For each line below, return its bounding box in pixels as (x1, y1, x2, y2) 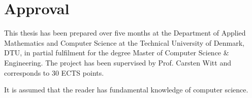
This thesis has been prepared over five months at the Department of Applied (4, 27, 246, 38)
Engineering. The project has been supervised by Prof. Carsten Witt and (4, 57, 231, 68)
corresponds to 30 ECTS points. (4, 67, 104, 78)
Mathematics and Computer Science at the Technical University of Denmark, (4, 37, 244, 48)
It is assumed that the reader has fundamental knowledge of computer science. (4, 84, 248, 95)
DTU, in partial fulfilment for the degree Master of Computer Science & (4, 47, 229, 58)
